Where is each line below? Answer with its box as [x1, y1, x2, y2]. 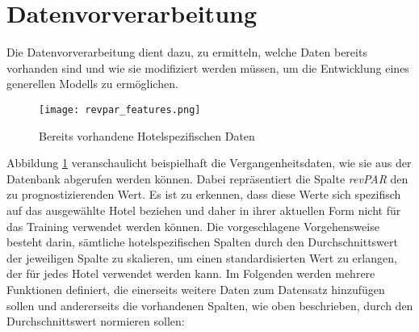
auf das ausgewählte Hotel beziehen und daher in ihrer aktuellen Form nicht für [6, 201, 401, 218]
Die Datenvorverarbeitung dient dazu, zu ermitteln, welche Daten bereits [6, 44, 367, 61]
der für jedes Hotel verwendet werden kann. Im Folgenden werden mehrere [6, 265, 375, 282]
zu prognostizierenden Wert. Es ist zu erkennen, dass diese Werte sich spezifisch [6, 186, 401, 203]
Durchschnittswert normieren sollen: [6, 313, 185, 330]
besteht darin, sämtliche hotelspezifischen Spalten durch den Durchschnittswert [6, 233, 398, 250]
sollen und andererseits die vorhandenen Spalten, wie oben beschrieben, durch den [6, 296, 413, 313]
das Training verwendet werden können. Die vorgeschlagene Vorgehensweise [6, 217, 379, 234]
